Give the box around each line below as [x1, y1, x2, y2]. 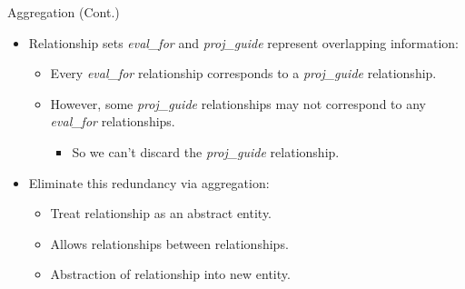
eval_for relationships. [50, 112, 175, 131]
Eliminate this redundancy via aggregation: [28, 173, 270, 192]
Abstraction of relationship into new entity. [50, 264, 291, 284]
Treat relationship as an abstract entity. [50, 204, 272, 223]
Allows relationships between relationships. [50, 234, 289, 253]
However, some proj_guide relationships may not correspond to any [50, 94, 426, 113]
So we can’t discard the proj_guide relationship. [72, 142, 340, 161]
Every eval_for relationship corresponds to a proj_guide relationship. [50, 64, 437, 83]
